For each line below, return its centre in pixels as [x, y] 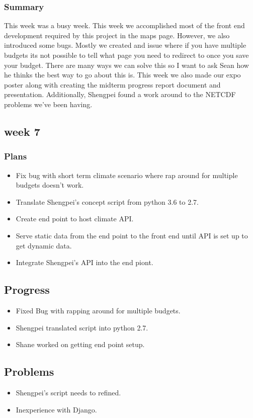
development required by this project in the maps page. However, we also [117, 35]
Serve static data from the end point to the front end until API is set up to [132, 235]
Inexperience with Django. [56, 409]
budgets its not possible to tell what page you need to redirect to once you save [126, 55]
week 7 [22, 131]
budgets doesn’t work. [50, 185]
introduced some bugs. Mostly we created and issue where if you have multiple [125, 45]
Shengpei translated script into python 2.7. [82, 327]
